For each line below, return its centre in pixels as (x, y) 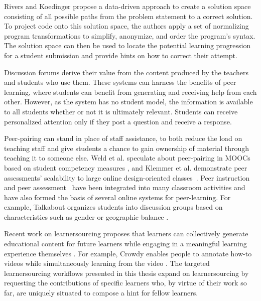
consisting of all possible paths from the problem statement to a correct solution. (128, 16)
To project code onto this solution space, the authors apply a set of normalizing (126, 26)
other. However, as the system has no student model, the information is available (128, 102)
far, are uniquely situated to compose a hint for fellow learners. (101, 293)
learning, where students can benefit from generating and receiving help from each (130, 92)
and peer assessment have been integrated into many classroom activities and (125, 187)
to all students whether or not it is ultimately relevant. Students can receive (121, 111)
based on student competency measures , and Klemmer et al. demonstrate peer (126, 167)
